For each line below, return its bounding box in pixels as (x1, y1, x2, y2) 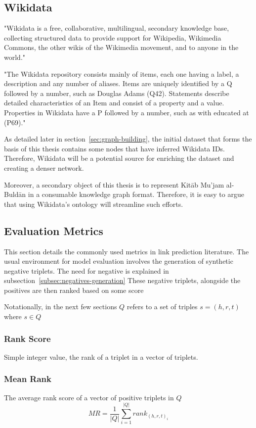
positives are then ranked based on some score (4, 285, 144, 295)
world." (4, 51, 26, 62)
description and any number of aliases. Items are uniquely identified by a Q (4, 78, 232, 89)
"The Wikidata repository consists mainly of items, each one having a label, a (4, 68, 239, 79)
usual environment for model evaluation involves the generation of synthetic (4, 256, 233, 266)
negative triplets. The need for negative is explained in (4, 265, 169, 276)
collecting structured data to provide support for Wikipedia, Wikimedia (4, 32, 221, 43)
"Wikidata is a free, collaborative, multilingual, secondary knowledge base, (4, 23, 229, 33)
